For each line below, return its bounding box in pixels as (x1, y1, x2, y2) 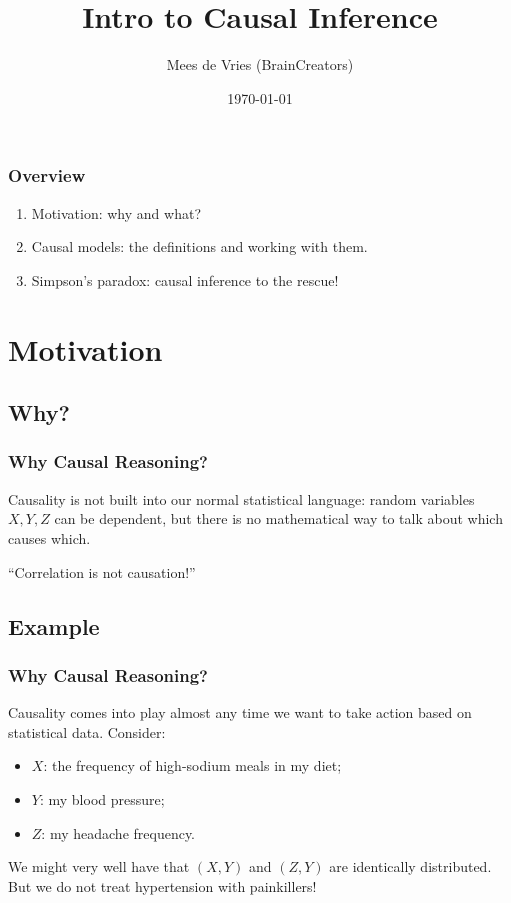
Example (8, 610, 100, 641)
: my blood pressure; (39, 788, 165, 809)
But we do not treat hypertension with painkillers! (8, 875, 317, 896)
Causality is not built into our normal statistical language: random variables (8, 488, 475, 509)
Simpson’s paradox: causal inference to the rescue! (31, 269, 339, 290)
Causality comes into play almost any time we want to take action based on (8, 702, 472, 723)
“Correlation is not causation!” (8, 561, 196, 582)
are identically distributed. (329, 856, 492, 877)
